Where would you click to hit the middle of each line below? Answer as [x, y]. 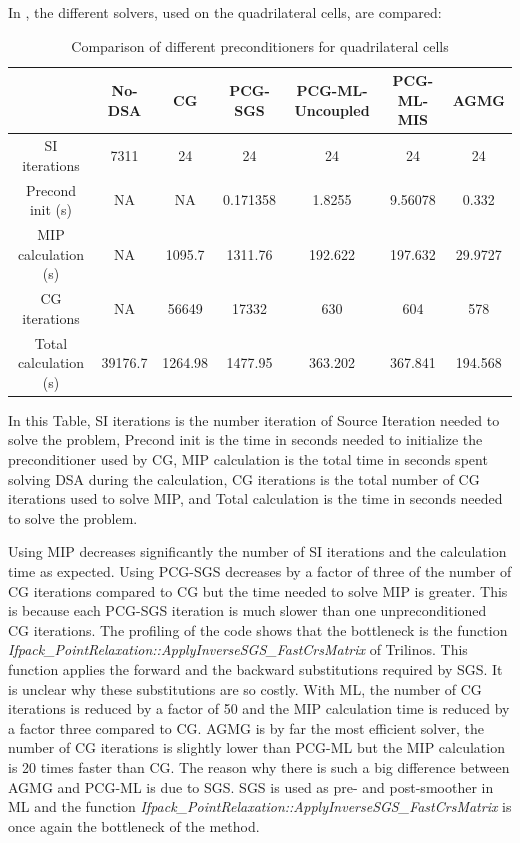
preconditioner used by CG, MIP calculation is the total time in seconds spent [248, 459]
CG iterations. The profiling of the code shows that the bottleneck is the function [258, 629]
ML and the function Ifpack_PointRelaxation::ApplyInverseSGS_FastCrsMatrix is [260, 806]
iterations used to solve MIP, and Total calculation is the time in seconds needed [255, 498]
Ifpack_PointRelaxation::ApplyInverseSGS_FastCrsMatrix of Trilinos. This [238, 649]
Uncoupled [332, 109]
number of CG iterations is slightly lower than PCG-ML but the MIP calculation [256, 747]
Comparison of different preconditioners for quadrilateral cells [260, 45]
